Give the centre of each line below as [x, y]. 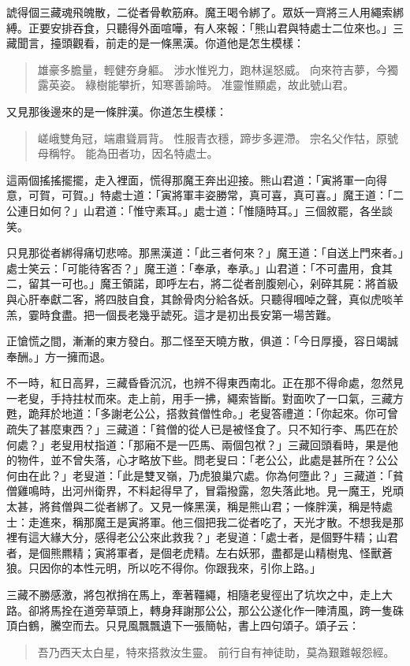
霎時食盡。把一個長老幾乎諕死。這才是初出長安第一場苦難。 [183, 314]
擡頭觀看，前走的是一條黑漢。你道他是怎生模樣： [177, 43]
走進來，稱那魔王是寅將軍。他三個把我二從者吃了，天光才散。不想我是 [210, 521]
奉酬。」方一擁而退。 [59, 356]
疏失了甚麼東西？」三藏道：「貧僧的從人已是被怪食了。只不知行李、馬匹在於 [202, 429]
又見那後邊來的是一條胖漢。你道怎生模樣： [117, 111]
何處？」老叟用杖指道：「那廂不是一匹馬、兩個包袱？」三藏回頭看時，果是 [197, 444]
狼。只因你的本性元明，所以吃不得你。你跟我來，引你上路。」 [164, 568]
